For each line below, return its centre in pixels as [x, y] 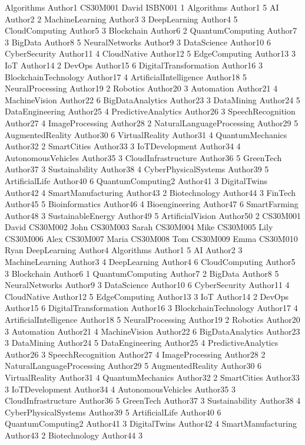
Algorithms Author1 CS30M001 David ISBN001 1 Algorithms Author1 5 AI [142, 7]
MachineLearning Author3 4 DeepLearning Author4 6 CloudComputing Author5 [150, 262]
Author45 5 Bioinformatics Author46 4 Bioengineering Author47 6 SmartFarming [152, 204]
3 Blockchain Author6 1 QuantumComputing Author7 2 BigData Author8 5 [142, 273]
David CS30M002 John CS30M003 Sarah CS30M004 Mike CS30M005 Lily [139, 227]
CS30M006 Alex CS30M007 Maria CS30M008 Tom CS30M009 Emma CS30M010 [151, 238]
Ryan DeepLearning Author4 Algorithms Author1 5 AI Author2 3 [124, 250]
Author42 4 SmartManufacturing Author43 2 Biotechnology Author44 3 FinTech [150, 192]
